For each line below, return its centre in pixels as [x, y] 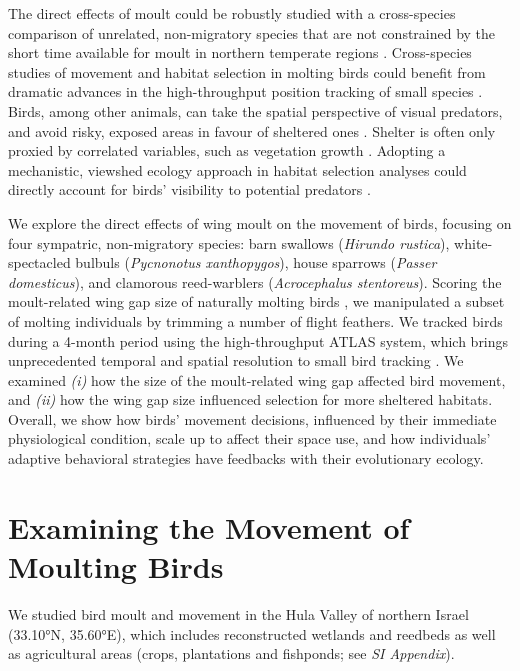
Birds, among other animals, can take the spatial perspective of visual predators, [255, 110]
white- [473, 242]
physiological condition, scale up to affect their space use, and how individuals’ [249, 438]
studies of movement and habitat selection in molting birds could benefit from [247, 71]
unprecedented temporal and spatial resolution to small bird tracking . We [236, 360]
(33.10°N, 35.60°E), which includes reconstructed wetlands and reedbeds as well [252, 633]
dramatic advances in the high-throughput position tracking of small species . [245, 91]
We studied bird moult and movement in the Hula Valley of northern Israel [238, 613]
